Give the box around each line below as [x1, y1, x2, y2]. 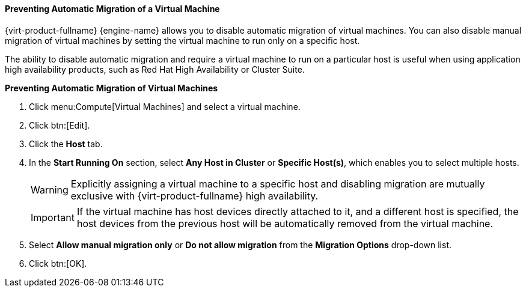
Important [31, 211, 75, 224]
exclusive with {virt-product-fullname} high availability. [70, 189, 319, 202]
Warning [31, 183, 69, 196]
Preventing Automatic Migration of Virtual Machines [5, 82, 218, 93]
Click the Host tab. [29, 138, 103, 149]
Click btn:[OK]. [29, 258, 87, 269]
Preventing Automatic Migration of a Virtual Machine [5, 4, 220, 14]
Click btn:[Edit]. [29, 120, 90, 130]
